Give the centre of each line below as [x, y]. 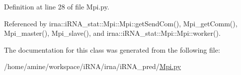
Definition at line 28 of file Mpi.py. [57, 6]
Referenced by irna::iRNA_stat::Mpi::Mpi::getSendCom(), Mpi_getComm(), [121, 23]
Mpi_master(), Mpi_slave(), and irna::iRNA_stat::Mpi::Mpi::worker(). [112, 33]
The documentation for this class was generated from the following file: [112, 49]
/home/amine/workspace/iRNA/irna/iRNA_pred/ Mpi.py [93, 66]
